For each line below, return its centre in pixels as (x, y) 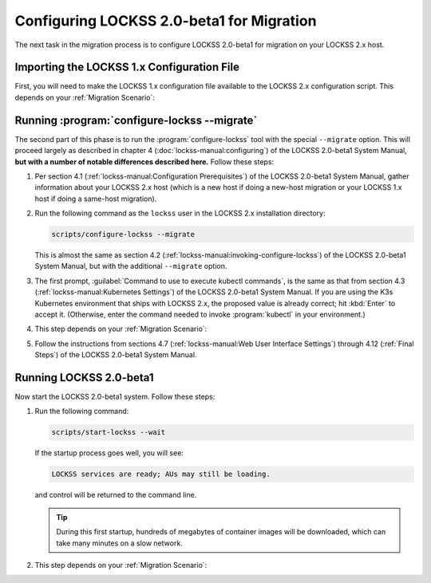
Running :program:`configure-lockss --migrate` (136, 120)
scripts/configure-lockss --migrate (123, 234)
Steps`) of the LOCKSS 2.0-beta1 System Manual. (116, 355)
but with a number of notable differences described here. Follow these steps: (144, 162)
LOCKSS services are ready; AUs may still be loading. (161, 474)
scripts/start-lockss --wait (109, 432)
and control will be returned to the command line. (116, 495)
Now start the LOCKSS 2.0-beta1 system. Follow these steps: (115, 397)
